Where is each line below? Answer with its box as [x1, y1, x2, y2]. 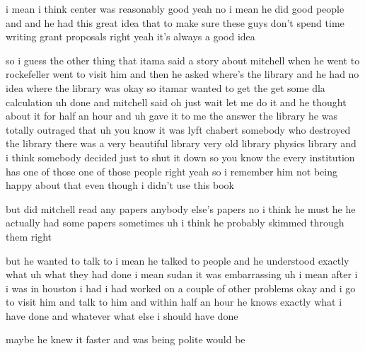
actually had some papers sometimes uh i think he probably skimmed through [6, 215, 344, 230]
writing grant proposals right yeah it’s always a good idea [6, 29, 255, 44]
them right [6, 229, 52, 243]
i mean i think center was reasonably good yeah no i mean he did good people [6, 1, 344, 16]
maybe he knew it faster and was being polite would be [6, 332, 245, 347]
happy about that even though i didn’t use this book [6, 178, 234, 192]
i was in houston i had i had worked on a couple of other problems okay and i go [6, 280, 356, 295]
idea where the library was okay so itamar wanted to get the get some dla [6, 80, 325, 95]
